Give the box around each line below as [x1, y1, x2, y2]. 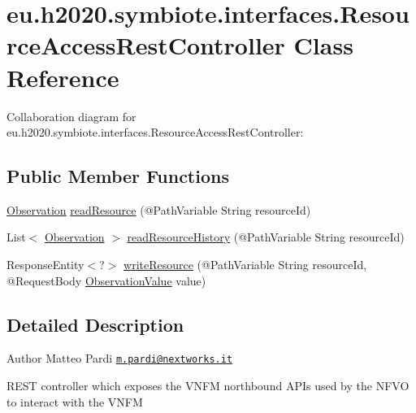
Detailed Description [6, 311, 184, 337]
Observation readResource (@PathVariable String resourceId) [6, 201, 311, 218]
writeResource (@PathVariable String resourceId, [123, 256, 367, 273]
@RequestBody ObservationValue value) [6, 272, 206, 289]
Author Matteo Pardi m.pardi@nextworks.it [6, 350, 233, 367]
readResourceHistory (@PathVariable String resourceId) [127, 228, 405, 246]
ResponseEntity [6, 256, 84, 273]
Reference [6, 60, 119, 93]
